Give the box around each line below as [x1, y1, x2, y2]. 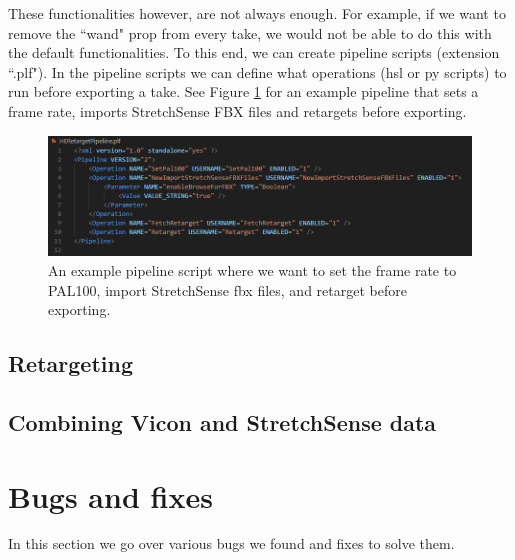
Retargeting [8, 348, 133, 379]
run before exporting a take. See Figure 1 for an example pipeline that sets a [8, 81, 479, 102]
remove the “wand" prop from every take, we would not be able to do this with [8, 22, 492, 43]
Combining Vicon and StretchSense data [8, 406, 437, 437]
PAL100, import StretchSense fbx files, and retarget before [48, 279, 407, 300]
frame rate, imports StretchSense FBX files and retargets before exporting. [8, 100, 467, 121]
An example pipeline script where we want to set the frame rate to [48, 260, 457, 281]
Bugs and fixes [8, 475, 213, 516]
